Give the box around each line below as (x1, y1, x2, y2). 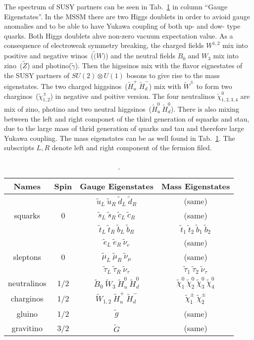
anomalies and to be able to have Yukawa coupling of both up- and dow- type (4, 21, 241, 31)
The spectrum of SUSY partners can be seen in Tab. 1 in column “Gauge (4, 1, 228, 11)
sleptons (13, 251, 41, 263)
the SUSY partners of (4, 70, 70, 80)
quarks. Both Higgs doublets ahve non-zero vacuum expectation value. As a (4, 30, 233, 41)
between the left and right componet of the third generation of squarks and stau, (4, 113, 250, 124)
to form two (196, 81, 232, 91)
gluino (16, 307, 38, 319)
